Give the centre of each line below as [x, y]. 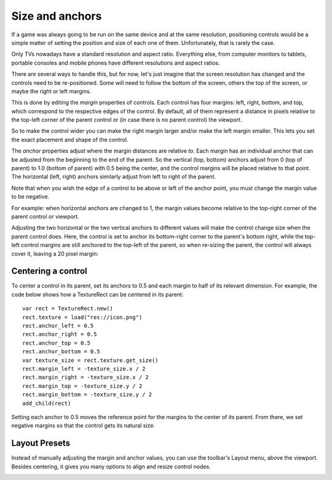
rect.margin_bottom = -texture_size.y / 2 [87, 395]
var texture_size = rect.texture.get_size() [91, 360]
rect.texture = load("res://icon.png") [82, 317]
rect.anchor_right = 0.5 [60, 334]
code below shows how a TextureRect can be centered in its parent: [97, 294]
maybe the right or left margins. [51, 91]
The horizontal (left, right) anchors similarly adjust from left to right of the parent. [114, 177]
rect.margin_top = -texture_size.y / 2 [82, 386]
